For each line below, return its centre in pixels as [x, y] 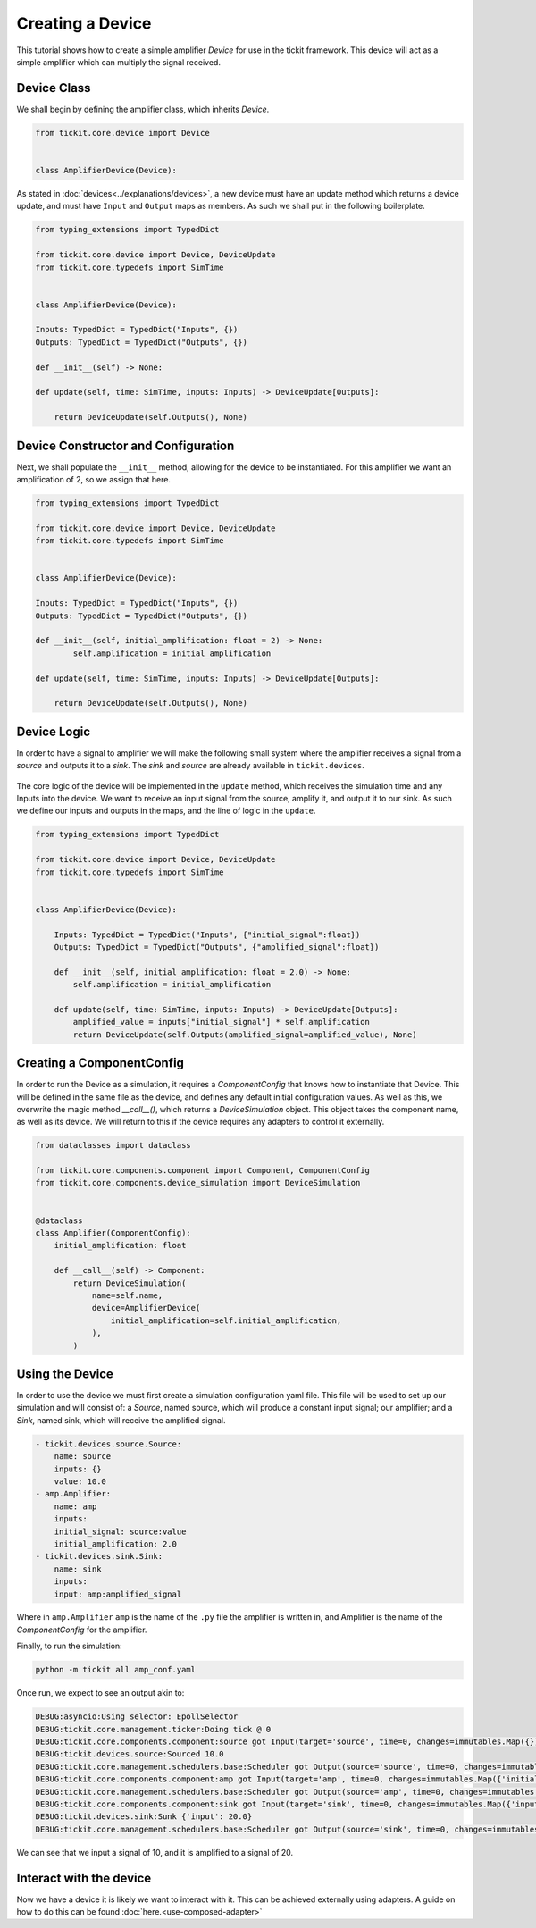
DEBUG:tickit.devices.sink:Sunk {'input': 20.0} [144, 1817]
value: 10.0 [80, 1481]
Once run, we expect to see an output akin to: [100, 1693]
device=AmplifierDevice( [146, 1308]
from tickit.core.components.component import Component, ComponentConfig [203, 1171]
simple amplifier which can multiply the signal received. [118, 62]
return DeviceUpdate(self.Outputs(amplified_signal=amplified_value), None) [245, 1035]
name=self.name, [127, 1295]
